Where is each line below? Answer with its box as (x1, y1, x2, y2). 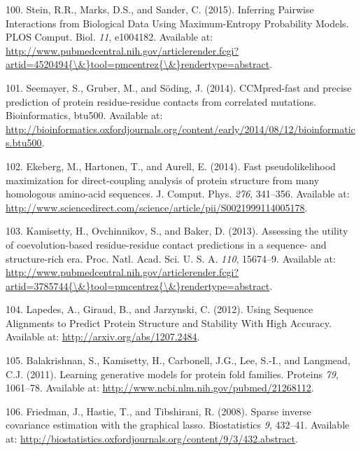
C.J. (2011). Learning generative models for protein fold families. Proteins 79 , (6, 366, 339, 381)
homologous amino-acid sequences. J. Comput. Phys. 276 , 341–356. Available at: (6, 186, 350, 201)
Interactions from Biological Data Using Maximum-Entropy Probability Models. (6, 15, 349, 30)
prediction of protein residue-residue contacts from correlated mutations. (6, 94, 316, 109)
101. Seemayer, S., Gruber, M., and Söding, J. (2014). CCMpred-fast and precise (6, 80, 352, 95)
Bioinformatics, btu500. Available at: (6, 108, 163, 123)
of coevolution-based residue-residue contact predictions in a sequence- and (6, 237, 327, 251)
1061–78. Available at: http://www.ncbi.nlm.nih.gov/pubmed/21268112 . (6, 380, 314, 395)
